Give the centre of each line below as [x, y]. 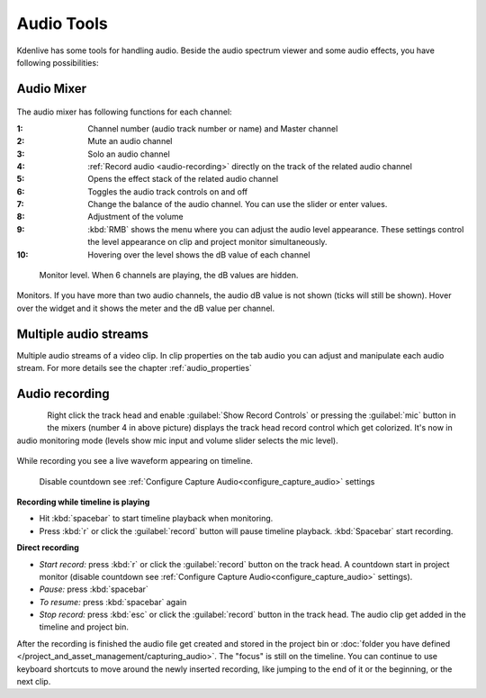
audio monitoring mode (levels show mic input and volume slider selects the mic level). [177, 440]
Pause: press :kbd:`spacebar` [94, 589]
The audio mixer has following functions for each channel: [125, 112]
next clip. [34, 682]
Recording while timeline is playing [83, 502]
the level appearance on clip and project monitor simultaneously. [207, 242]
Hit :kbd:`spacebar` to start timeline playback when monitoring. [156, 519]
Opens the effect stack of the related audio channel [183, 179]
